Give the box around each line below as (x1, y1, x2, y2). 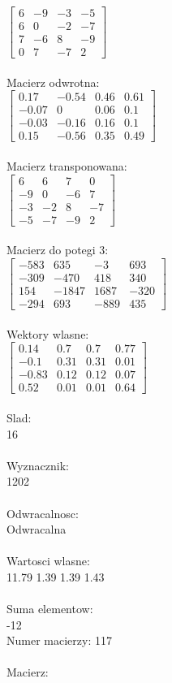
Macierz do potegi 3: (6, 241, 109, 258)
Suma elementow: (6, 600, 93, 617)
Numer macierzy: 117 (6, 632, 112, 649)
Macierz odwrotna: (6, 73, 100, 90)
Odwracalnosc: (6, 504, 79, 521)
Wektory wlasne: (6, 325, 89, 342)
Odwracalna (6, 521, 67, 538)
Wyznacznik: (6, 456, 70, 473)
